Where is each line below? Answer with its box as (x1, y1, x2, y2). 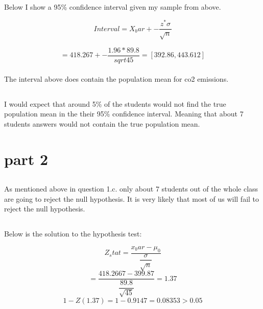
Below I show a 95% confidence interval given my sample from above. (4, 2, 221, 12)
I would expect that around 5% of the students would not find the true (4, 98, 226, 109)
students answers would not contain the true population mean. (4, 118, 200, 129)
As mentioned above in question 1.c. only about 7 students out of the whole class (4, 183, 258, 194)
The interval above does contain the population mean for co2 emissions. (4, 73, 229, 84)
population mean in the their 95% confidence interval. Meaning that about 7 (4, 108, 244, 119)
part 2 (4, 148, 49, 169)
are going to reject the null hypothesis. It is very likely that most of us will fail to (4, 193, 259, 204)
